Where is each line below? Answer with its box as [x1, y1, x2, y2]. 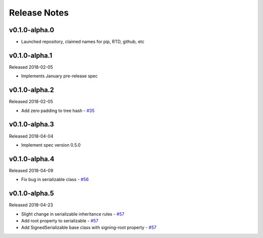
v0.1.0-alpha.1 [9, 51, 53, 59]
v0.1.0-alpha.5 [9, 189, 55, 198]
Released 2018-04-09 [9, 167, 54, 173]
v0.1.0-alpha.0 [9, 26, 55, 34]
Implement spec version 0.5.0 [21, 142, 81, 148]
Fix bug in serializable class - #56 [21, 177, 89, 183]
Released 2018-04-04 [9, 133, 54, 139]
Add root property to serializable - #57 [21, 218, 98, 223]
